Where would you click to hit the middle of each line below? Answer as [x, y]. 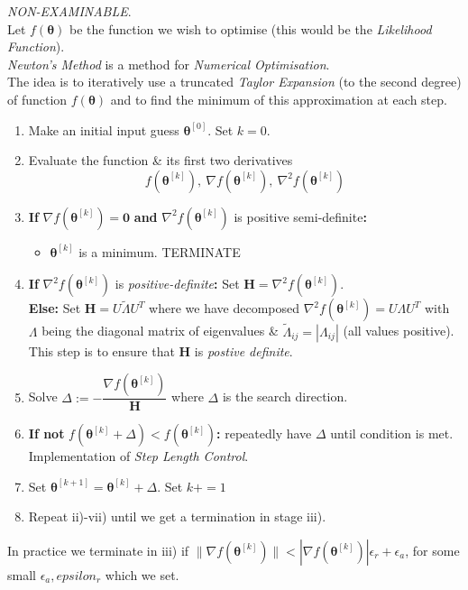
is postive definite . [243, 350]
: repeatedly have [264, 433]
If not [46, 433]
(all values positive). [399, 331]
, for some [432, 550]
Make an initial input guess [104, 129]
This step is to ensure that [101, 350]
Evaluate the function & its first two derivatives [161, 160]
